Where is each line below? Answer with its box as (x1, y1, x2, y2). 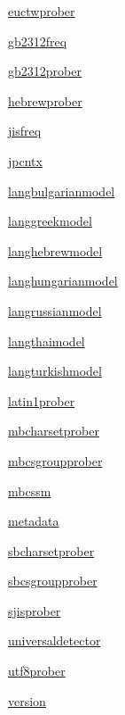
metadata (8, 511, 59, 530)
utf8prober (8, 661, 66, 680)
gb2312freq (8, 31, 67, 50)
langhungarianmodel (8, 271, 118, 290)
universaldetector (8, 631, 101, 650)
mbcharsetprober (8, 421, 99, 440)
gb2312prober (8, 62, 82, 80)
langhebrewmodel (8, 241, 103, 260)
